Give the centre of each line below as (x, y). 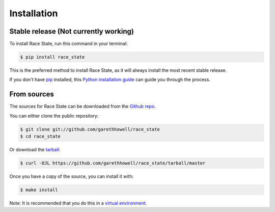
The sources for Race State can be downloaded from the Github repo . (83, 107)
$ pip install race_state (52, 57)
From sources (32, 94)
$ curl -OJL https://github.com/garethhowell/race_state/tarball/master (113, 163)
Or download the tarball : (35, 150)
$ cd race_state (40, 137)
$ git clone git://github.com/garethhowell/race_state (90, 129)
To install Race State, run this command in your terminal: (68, 44)
